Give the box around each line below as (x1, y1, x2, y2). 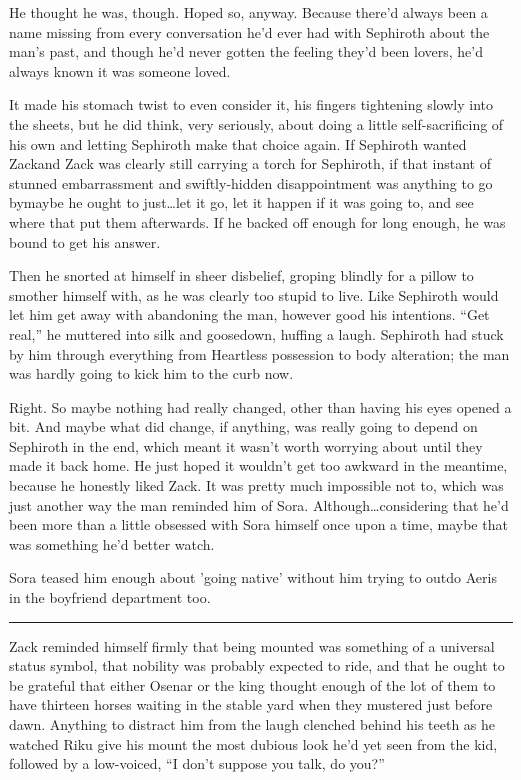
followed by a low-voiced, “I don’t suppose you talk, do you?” (9, 753, 385, 774)
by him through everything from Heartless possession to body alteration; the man (9, 343, 510, 364)
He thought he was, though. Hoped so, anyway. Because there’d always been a (9, 2, 488, 22)
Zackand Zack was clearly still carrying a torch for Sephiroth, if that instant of (9, 153, 491, 174)
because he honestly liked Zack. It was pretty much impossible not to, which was (9, 475, 504, 496)
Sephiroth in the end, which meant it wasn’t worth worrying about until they (9, 435, 483, 456)
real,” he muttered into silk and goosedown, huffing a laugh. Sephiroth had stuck (9, 323, 504, 344)
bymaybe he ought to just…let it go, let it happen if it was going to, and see (9, 192, 474, 213)
